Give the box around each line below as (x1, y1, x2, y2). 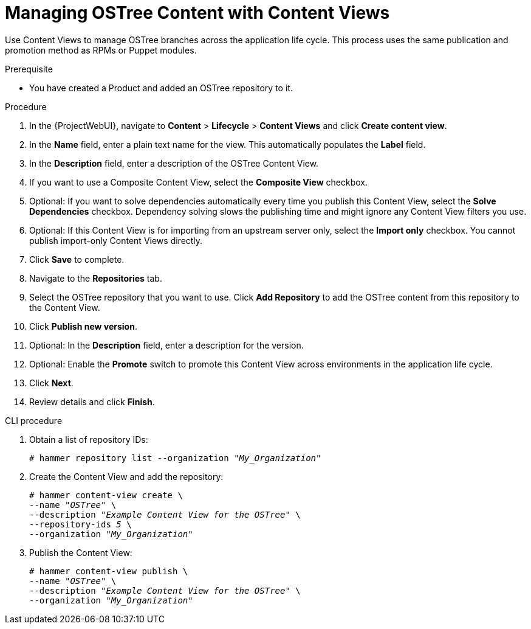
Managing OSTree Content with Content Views (5, 2, 390, 23)
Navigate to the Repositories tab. (29, 273, 162, 283)
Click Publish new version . (29, 321, 137, 332)
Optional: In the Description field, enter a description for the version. (29, 339, 304, 350)
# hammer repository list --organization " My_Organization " (29, 453, 321, 463)
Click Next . (29, 377, 74, 388)
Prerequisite (5, 63, 53, 74)
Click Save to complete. (29, 254, 125, 265)
